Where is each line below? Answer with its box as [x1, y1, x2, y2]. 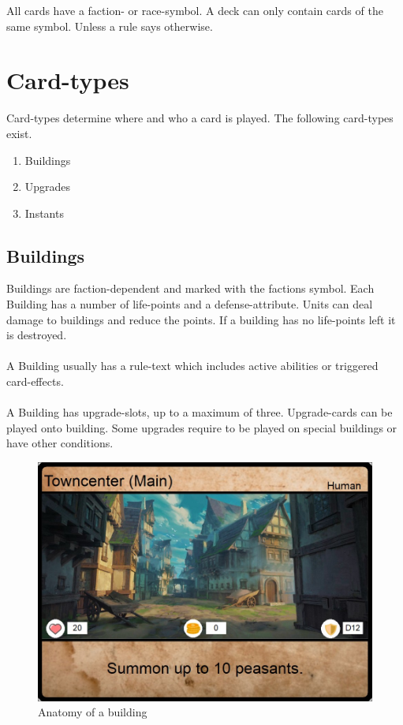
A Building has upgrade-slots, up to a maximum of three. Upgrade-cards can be [6, 404, 393, 420]
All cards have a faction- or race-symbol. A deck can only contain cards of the [6, 2, 383, 18]
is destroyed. [6, 327, 67, 343]
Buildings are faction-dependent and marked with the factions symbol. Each [6, 280, 375, 297]
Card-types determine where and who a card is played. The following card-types [6, 110, 394, 126]
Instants [24, 204, 64, 221]
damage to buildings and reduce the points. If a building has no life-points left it [6, 311, 396, 327]
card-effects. [6, 373, 64, 390]
